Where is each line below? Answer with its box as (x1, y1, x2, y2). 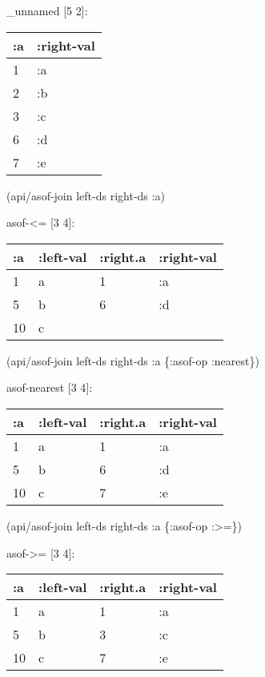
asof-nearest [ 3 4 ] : (6, 379, 93, 396)
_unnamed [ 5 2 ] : (6, 2, 88, 18)
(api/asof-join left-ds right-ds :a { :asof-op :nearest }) (6, 352, 259, 369)
